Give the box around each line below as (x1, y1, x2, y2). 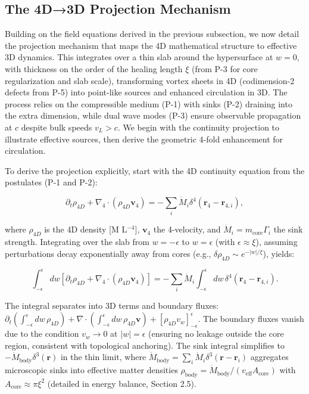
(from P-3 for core (191, 62, 258, 75)
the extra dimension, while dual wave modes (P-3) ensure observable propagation (5, 109, 301, 122)
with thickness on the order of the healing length (5, 62, 183, 75)
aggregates (250, 350, 289, 363)
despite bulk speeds (21, 120, 92, 133)
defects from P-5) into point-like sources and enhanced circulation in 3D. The (5, 86, 288, 98)
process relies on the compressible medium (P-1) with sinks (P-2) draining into (5, 97, 292, 110)
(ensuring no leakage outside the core (148, 327, 284, 340)
